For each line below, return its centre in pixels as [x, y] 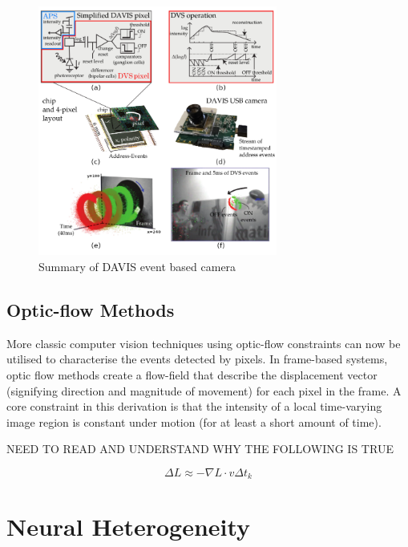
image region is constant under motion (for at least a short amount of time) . [194, 421]
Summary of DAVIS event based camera [137, 266]
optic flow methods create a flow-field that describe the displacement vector [192, 374]
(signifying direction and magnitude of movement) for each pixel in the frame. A [204, 390]
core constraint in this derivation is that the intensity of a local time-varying [194, 406]
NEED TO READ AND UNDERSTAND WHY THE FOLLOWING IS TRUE [200, 449]
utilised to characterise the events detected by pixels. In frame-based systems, [197, 359]
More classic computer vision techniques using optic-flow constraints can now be [204, 343]
